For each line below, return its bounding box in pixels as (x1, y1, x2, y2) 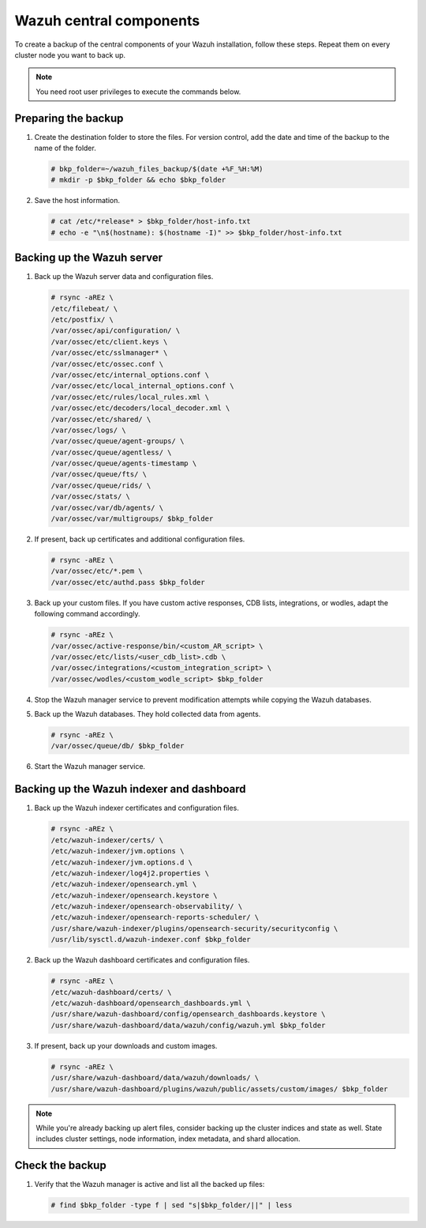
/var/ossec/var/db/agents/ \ (50, 503, 164, 512)
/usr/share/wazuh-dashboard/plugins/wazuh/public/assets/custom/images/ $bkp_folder (50, 1084, 388, 1094)
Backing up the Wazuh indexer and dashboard (14, 782, 246, 796)
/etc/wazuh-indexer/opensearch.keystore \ (50, 891, 218, 900)
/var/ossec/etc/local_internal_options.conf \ (50, 382, 234, 390)
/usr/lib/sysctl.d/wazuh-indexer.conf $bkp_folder (50, 935, 252, 944)
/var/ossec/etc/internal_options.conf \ (50, 370, 209, 379)
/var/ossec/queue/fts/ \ (50, 470, 148, 479)
